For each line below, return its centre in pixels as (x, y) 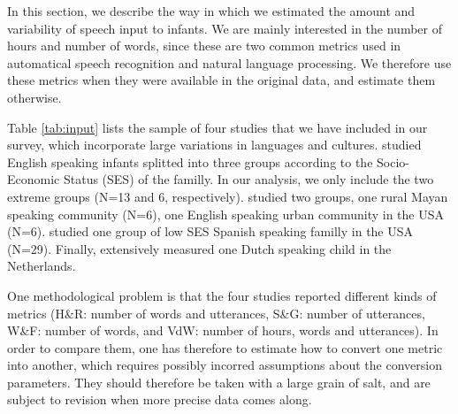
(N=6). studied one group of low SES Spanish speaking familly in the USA (210, 231)
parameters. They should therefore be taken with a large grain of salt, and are (219, 382)
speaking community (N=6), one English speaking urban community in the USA (226, 214)
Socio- (393, 161)
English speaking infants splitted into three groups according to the (190, 161)
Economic (34, 179)
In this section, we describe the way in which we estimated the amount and (211, 11)
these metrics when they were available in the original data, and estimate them (221, 80)
